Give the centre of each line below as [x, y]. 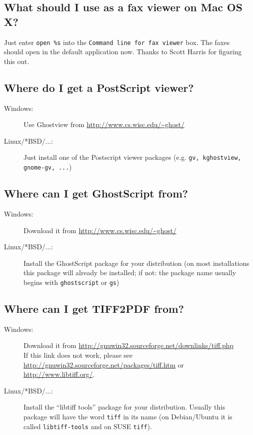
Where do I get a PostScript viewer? [99, 87]
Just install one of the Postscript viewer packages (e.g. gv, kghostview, [132, 157]
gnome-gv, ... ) [48, 167]
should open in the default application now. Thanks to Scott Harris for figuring [123, 52]
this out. [17, 61]
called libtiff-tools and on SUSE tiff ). [88, 426]
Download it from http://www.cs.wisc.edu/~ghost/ [100, 230]
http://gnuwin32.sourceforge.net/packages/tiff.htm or [104, 364]
